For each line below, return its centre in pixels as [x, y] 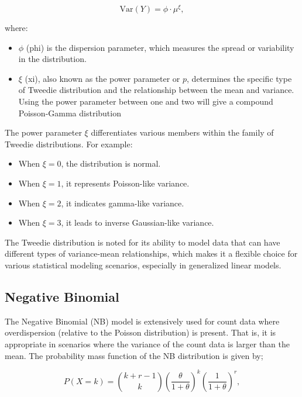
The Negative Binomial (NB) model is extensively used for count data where [142, 321]
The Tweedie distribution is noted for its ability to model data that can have [143, 242]
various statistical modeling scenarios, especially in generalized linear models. [143, 265]
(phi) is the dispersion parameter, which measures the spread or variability [160, 47]
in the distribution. [52, 59]
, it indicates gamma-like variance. [123, 203]
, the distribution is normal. [111, 163]
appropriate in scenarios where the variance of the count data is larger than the [147, 344]
